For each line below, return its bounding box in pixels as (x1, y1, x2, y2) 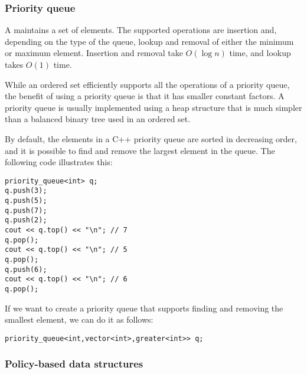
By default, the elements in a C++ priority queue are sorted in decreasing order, (5, 132, 297, 145)
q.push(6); (5, 265, 47, 274)
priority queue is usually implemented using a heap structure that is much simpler (5, 101, 302, 113)
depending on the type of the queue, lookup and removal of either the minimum (5, 35, 294, 47)
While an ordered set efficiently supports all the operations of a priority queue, (5, 78, 290, 90)
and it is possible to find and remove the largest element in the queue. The (5, 144, 275, 156)
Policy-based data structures (5, 356, 143, 371)
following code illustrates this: (5, 156, 113, 168)
